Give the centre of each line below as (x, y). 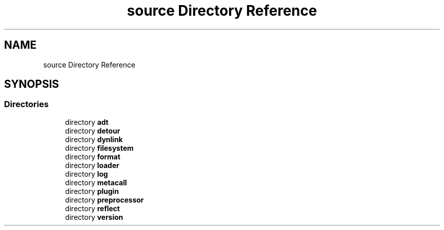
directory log (86, 174)
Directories (26, 104)
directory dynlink (94, 139)
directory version (94, 217)
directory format (93, 156)
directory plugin (92, 191)
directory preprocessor (104, 200)
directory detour (92, 130)
